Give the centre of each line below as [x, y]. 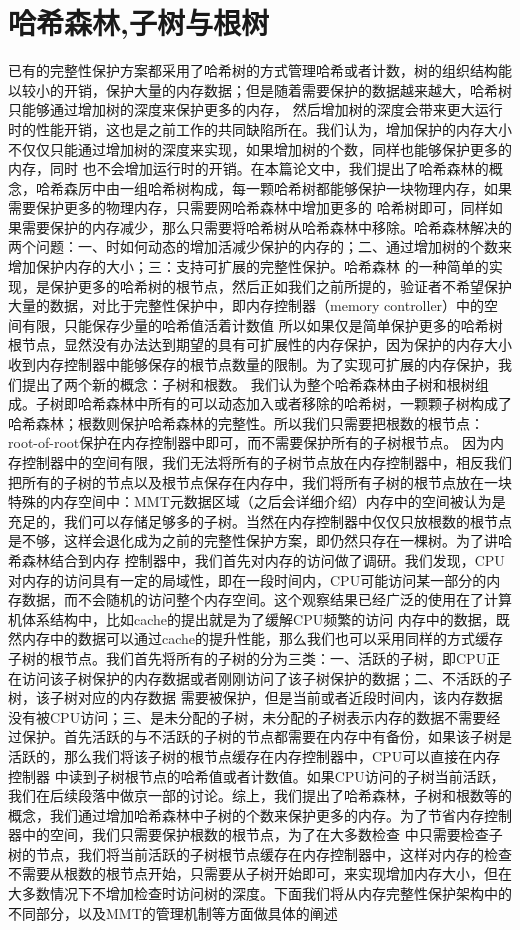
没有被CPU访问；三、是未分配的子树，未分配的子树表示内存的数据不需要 [247, 716]
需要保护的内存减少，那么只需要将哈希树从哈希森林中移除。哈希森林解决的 [266, 226]
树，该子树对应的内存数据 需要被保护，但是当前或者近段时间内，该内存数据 [255, 697]
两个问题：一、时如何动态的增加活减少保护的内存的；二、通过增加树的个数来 [260, 246]
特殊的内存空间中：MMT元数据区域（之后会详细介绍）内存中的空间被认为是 [257, 501]
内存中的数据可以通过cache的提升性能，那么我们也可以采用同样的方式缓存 [262, 638]
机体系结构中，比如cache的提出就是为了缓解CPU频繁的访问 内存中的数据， [252, 618]
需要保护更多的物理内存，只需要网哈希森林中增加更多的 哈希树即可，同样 [248, 207]
